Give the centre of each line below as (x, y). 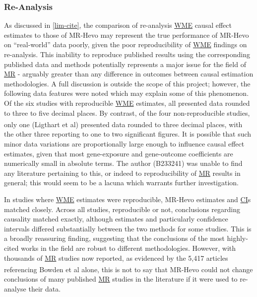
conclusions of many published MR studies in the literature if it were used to (121, 279)
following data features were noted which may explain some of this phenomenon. (127, 93)
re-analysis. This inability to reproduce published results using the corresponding (127, 54)
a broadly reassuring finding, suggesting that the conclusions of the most (114, 238)
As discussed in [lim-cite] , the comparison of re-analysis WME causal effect (118, 25)
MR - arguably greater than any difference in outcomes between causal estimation (129, 74)
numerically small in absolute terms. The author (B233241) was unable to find (123, 163)
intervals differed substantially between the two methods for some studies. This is (128, 228)
